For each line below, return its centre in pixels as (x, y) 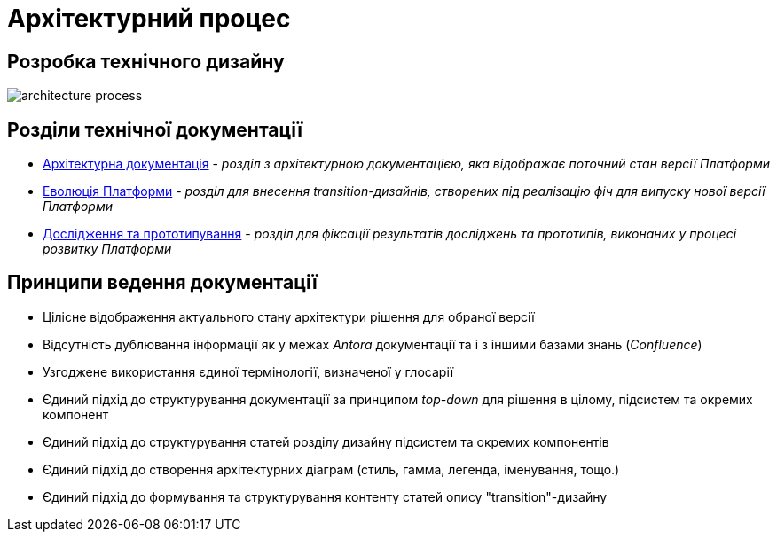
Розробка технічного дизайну (146, 61)
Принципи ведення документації (162, 283)
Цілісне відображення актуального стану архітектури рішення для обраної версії (289, 316)
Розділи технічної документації (155, 129)
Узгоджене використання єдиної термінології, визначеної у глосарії (248, 371)
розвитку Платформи (107, 249)
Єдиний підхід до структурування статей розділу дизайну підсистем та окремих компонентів (326, 441)
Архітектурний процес (149, 19)
